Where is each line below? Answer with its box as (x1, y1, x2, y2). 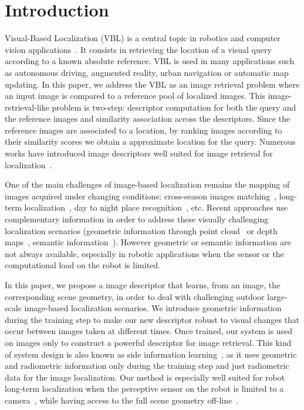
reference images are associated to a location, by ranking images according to (5, 124, 282, 136)
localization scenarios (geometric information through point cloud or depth (5, 224, 278, 236)
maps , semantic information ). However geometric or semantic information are (5, 236, 291, 248)
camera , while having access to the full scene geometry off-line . (5, 394, 239, 406)
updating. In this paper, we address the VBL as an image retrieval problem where (5, 78, 300, 90)
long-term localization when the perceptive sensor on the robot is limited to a (5, 382, 284, 395)
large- (267, 290, 288, 302)
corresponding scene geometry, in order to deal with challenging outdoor (5, 290, 265, 302)
